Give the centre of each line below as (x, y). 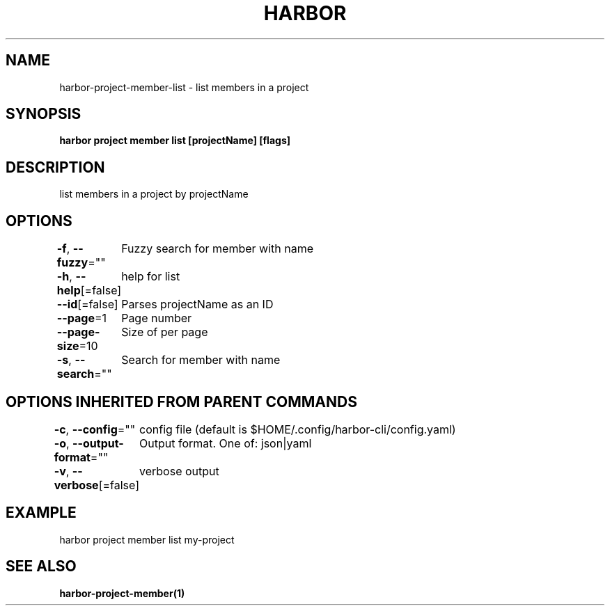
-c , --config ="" (95, 429)
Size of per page (165, 332)
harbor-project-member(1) (122, 593)
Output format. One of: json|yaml (226, 443)
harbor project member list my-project (147, 539)
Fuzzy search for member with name (217, 249)
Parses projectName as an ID (197, 304)
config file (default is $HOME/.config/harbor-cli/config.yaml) (298, 429)
